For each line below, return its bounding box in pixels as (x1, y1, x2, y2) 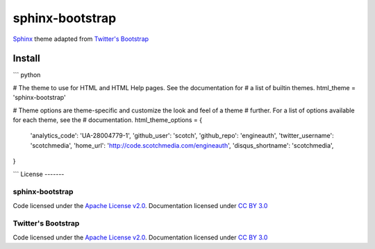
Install (12, 53, 41, 65)
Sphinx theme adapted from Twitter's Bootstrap (12, 35, 149, 43)
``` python (12, 71, 41, 79)
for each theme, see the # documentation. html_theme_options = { (12, 116, 203, 124)
